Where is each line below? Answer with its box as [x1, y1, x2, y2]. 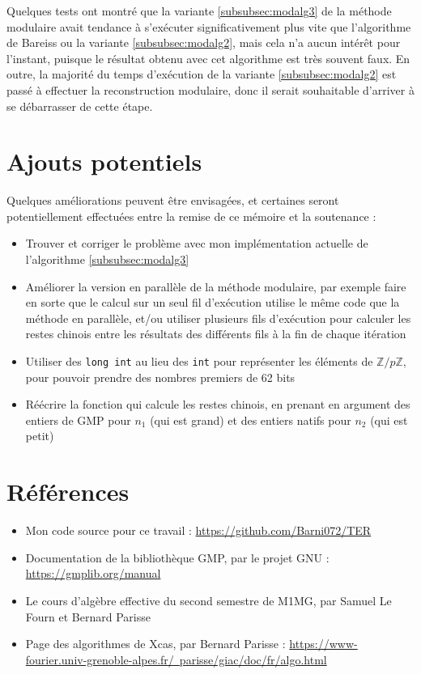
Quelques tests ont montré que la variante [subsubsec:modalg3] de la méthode [6, 2, 392, 19]
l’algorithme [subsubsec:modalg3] [25, 251, 189, 268]
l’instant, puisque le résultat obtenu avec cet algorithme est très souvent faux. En [6, 49, 410, 66]
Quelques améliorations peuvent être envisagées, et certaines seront [6, 192, 339, 209]
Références [6, 475, 130, 508]
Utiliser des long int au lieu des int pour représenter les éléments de [25, 353, 373, 370]
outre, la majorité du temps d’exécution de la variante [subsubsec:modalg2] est [6, 66, 397, 83]
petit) [25, 427, 54, 444]
